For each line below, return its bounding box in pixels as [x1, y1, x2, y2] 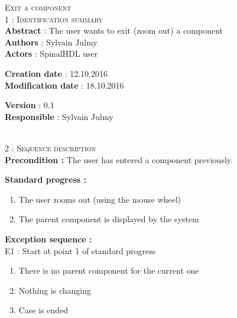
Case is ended [18, 304, 69, 316]
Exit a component [5, 1, 72, 13]
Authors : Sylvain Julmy [5, 35, 98, 48]
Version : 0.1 [5, 99, 54, 111]
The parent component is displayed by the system [18, 213, 199, 225]
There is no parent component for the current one [18, 264, 199, 277]
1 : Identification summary [5, 12, 103, 25]
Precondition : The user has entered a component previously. [5, 153, 233, 166]
